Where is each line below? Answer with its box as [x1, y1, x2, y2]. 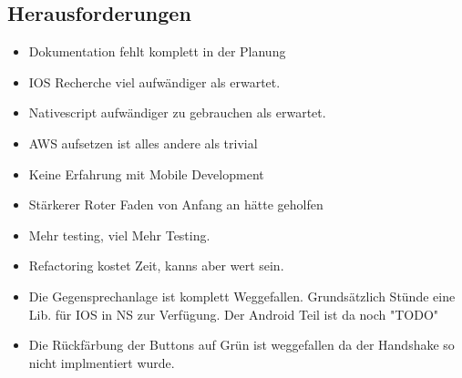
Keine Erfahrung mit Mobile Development [28, 164, 264, 183]
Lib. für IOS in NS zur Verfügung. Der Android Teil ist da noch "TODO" [28, 304, 439, 323]
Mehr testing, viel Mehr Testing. [28, 225, 210, 244]
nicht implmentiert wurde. [28, 352, 175, 372]
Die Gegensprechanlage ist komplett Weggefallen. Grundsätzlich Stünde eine [28, 286, 456, 305]
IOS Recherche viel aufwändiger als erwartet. [28, 72, 281, 91]
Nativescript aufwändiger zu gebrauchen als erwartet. [28, 103, 326, 122]
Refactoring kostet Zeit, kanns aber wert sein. [28, 256, 284, 275]
